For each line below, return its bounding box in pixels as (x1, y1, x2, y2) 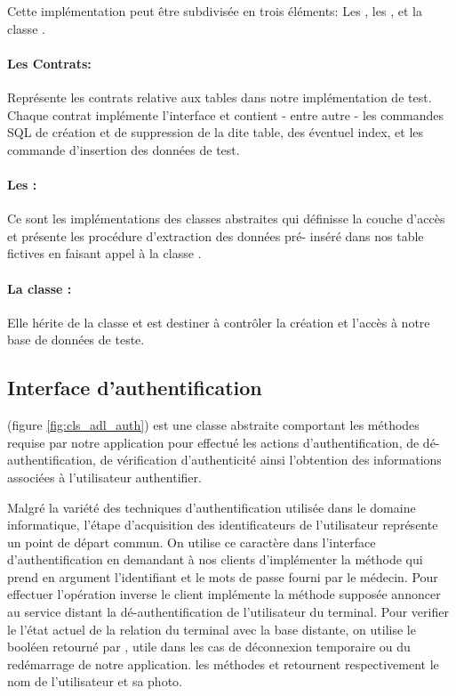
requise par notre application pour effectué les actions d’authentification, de (7, 433, 420, 451)
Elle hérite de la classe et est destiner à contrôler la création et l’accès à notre (7, 312, 430, 331)
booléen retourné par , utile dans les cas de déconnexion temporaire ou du (7, 637, 411, 656)
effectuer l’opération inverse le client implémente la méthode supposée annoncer (7, 585, 441, 603)
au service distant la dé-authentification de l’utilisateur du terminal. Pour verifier (7, 603, 449, 621)
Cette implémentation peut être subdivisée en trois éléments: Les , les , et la (7, 2, 422, 20)
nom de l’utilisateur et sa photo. (7, 672, 182, 691)
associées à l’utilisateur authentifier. (7, 467, 202, 486)
